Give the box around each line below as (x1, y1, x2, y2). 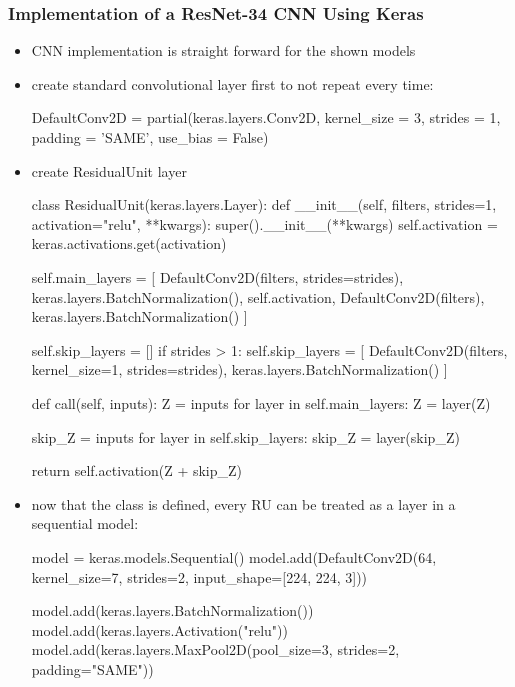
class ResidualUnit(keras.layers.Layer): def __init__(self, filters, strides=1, (31, 194, 497, 215)
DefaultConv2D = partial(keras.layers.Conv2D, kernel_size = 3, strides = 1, (31, 107, 501, 128)
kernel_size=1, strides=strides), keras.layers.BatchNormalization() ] (31, 359, 448, 380)
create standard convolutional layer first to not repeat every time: (31, 73, 434, 94)
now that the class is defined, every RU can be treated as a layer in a (31, 493, 456, 514)
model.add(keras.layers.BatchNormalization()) (31, 600, 314, 621)
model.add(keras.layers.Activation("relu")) (31, 619, 288, 640)
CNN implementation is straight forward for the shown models (31, 40, 416, 61)
